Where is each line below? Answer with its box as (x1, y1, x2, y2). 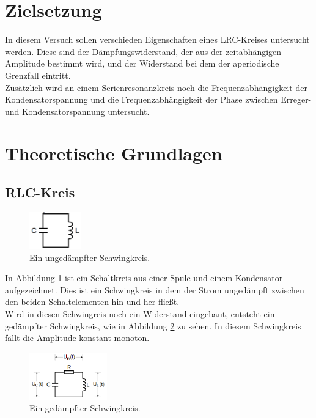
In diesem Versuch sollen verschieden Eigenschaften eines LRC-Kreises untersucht (5, 33, 310, 46)
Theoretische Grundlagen (5, 141, 222, 166)
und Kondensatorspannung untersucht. (5, 105, 150, 117)
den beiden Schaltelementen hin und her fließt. (5, 295, 180, 308)
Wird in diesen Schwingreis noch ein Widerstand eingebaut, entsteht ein (5, 307, 275, 320)
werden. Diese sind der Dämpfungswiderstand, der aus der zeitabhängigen (5, 45, 282, 57)
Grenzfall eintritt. (5, 68, 71, 81)
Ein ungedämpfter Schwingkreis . (29, 251, 150, 263)
